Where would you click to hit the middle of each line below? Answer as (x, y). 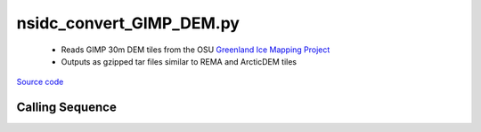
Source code (40, 82)
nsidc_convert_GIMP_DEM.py (128, 23)
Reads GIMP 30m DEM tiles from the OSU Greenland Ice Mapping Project (196, 50)
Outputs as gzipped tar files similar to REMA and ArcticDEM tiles (179, 61)
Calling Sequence (67, 108)
